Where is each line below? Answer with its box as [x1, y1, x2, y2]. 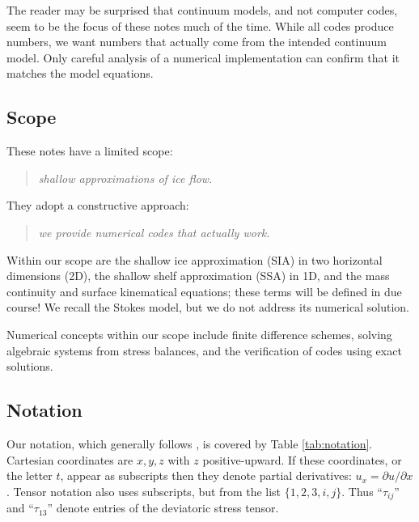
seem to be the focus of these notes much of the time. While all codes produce [6, 17, 394, 34]
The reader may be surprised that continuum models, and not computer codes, [6, 2, 398, 18]
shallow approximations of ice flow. [38, 169, 213, 186]
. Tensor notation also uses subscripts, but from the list [6, 482, 281, 499]
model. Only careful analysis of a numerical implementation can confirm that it [6, 49, 400, 66]
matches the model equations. [6, 65, 154, 82]
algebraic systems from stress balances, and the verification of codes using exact [6, 342, 402, 359]
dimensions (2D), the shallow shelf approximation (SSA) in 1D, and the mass [6, 267, 390, 284]
